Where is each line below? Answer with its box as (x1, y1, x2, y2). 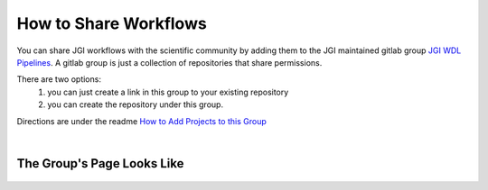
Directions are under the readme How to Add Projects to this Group (16, 115, 267, 126)
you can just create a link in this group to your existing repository (47, 86, 289, 97)
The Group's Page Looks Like (16, 156, 184, 171)
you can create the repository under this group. (47, 99, 224, 110)
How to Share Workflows (16, 14, 207, 33)
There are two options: (16, 74, 101, 85)
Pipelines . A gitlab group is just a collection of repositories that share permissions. (16, 57, 323, 68)
